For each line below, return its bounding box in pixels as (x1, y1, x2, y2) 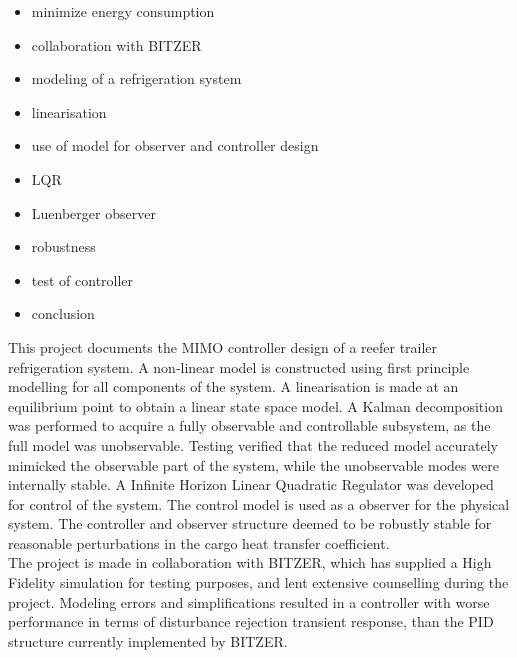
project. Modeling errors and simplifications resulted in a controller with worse (8, 591, 490, 612)
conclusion (31, 303, 95, 324)
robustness (31, 236, 96, 257)
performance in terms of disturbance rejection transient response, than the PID (8, 611, 494, 632)
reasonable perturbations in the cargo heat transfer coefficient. (8, 532, 390, 553)
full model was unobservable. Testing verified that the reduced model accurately (8, 434, 498, 455)
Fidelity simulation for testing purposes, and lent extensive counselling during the (8, 572, 509, 593)
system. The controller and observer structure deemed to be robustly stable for (8, 513, 492, 534)
